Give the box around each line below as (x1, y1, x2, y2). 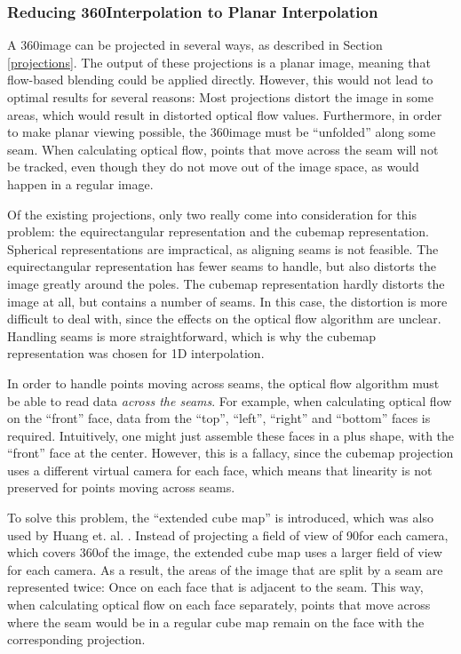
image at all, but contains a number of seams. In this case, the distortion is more (7, 291, 448, 310)
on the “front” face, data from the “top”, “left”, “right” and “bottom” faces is (7, 409, 431, 427)
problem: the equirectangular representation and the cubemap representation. (7, 222, 429, 241)
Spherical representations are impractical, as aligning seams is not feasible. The (7, 239, 439, 258)
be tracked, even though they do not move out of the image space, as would (7, 157, 419, 176)
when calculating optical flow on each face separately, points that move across (7, 595, 431, 614)
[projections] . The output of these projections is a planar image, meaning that (7, 52, 431, 71)
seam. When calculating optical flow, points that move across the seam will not (7, 140, 439, 158)
